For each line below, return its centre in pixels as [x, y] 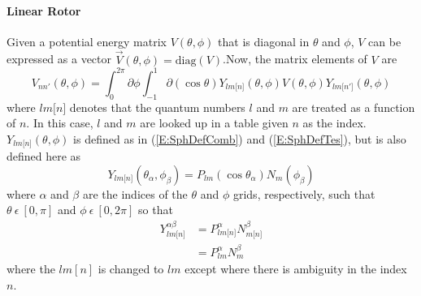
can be [385, 41]
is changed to [131, 269]
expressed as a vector [59, 59]
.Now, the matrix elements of [295, 59]
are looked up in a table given [214, 123]
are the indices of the [135, 193]
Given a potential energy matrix [87, 41]
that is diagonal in [264, 41]
